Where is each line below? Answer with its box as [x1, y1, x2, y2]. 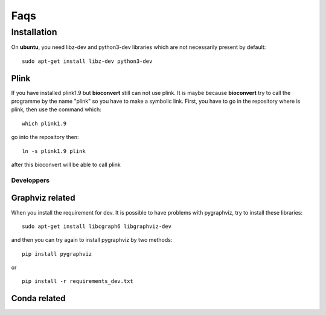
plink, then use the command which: [11, 106, 102, 113]
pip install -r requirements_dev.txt [22, 278, 134, 285]
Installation [11, 27, 57, 37]
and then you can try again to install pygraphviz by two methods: [11, 236, 173, 244]
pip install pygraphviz [22, 250, 92, 257]
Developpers [11, 176, 50, 184]
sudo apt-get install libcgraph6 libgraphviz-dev [22, 222, 172, 230]
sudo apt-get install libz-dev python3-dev [22, 57, 153, 65]
